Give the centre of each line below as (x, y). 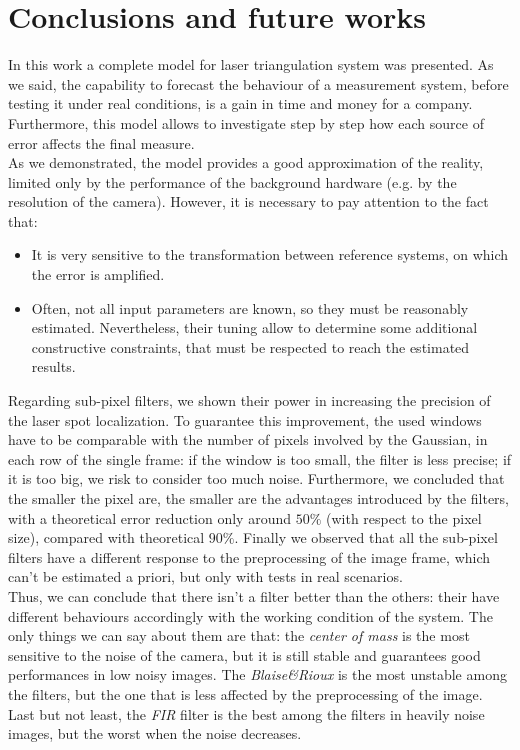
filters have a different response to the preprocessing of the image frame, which (249, 556)
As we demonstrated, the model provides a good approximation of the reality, (246, 162)
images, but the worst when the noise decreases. (155, 733)
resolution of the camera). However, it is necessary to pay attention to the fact (248, 201)
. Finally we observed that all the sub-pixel (366, 537)
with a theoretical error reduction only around (149, 517)
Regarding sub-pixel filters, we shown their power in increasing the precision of (249, 400)
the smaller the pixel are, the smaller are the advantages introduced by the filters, (259, 498)
